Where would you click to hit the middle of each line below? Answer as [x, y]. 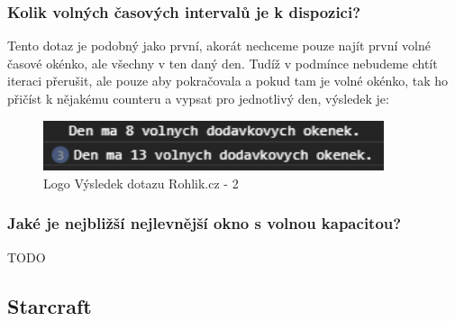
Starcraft [50, 305]
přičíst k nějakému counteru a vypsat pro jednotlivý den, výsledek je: [198, 98]
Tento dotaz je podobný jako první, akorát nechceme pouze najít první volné [219, 46]
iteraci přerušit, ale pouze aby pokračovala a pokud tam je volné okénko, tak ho [228, 81]
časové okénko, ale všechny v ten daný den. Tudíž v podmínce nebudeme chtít [223, 63]
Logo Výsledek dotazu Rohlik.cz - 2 [141, 183]
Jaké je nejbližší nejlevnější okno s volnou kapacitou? [205, 223]
